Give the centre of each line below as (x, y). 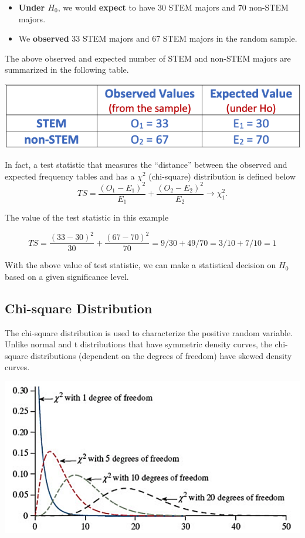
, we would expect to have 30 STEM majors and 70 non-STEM (173, 7)
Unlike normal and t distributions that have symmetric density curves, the (138, 344)
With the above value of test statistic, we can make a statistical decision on (140, 265)
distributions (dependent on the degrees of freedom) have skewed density (161, 355)
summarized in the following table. (67, 70)
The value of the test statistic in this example (87, 217)
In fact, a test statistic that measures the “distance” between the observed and (146, 164)
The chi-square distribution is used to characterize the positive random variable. (149, 332)
